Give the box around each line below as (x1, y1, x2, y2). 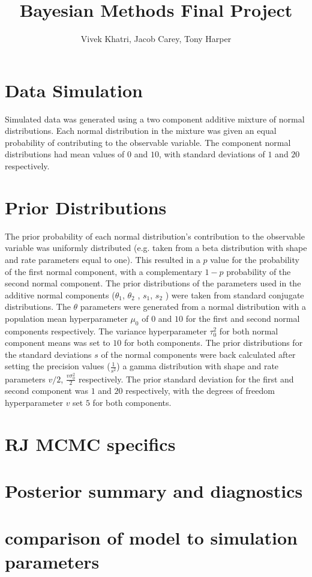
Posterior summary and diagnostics (5, 479, 303, 503)
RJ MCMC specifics (5, 431, 176, 456)
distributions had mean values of (5, 148, 125, 160)
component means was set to (5, 336, 110, 349)
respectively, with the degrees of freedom (125, 384, 275, 397)
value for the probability (210, 253, 299, 265)
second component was (5, 384, 88, 397)
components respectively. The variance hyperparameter (5, 324, 207, 337)
